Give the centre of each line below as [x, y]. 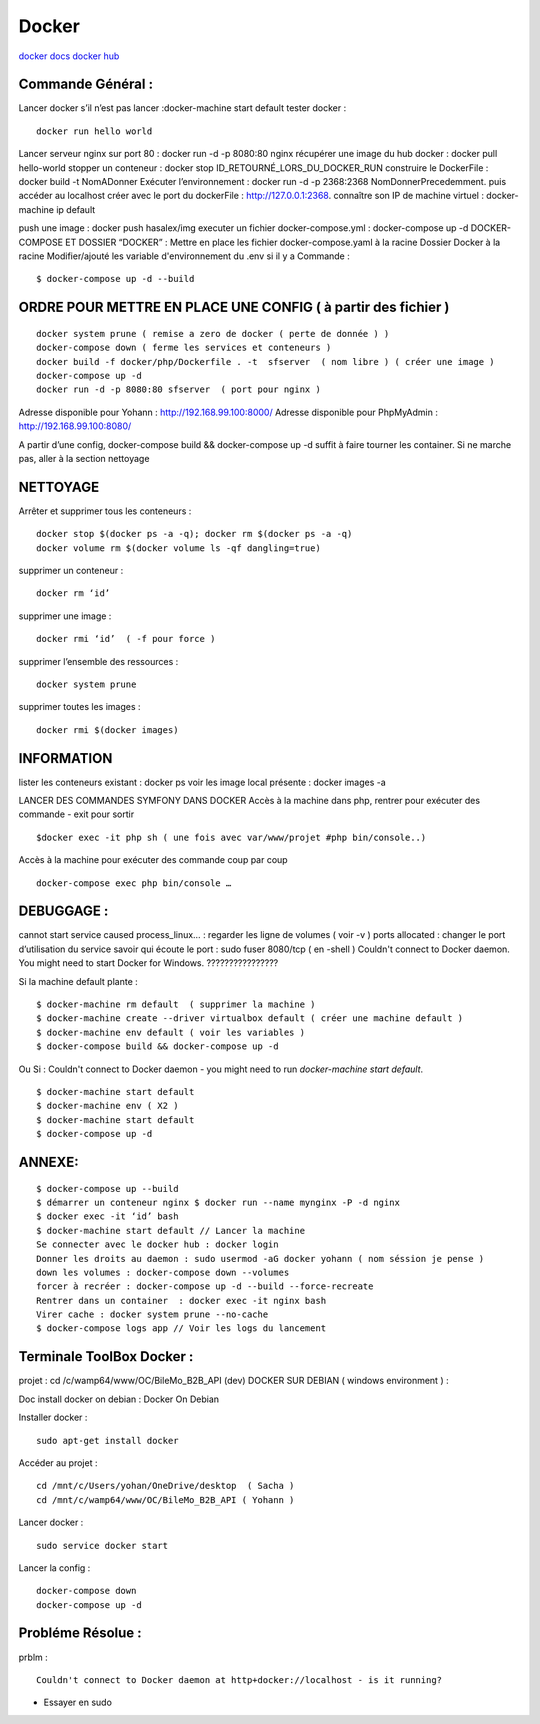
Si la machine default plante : [78, 981]
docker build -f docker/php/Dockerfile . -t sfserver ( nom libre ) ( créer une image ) [265, 361]
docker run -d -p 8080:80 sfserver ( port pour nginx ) [179, 389]
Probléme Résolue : [80, 1633]
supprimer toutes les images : [79, 707]
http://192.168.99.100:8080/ [75, 426]
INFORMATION [65, 758]
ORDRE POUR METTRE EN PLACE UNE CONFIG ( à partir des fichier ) [234, 307]
